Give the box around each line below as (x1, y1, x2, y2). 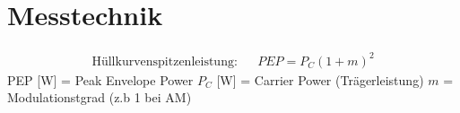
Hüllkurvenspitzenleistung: (91, 55, 238, 68)
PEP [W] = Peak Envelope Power (7, 70, 194, 89)
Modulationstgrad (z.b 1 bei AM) (7, 88, 192, 107)
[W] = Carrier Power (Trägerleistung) (216, 70, 424, 89)
